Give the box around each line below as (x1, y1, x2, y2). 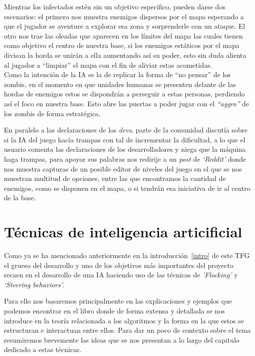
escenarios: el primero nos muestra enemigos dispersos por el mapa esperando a (4, 11, 244, 21)
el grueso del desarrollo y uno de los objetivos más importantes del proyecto (4, 260, 234, 270)
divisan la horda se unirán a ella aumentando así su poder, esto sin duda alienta (4, 49, 247, 60)
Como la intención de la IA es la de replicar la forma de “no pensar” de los (4, 69, 231, 80)
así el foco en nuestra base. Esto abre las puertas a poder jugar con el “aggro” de (4, 98, 249, 108)
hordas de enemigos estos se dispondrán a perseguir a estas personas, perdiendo (4, 89, 245, 99)
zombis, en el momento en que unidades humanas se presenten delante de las (4, 79, 236, 89)
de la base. (4, 192, 36, 203)
